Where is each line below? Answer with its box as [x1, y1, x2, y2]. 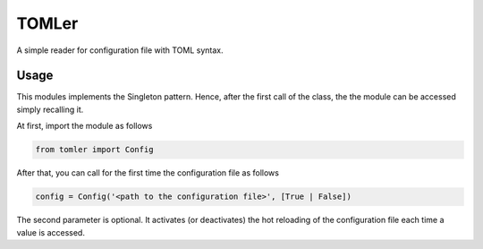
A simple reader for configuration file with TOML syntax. [16, 45, 224, 56]
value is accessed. [16, 227, 85, 237]
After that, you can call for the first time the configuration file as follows [16, 167, 279, 178]
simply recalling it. [16, 104, 84, 115]
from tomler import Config [35, 144, 154, 155]
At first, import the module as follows [16, 121, 153, 132]
